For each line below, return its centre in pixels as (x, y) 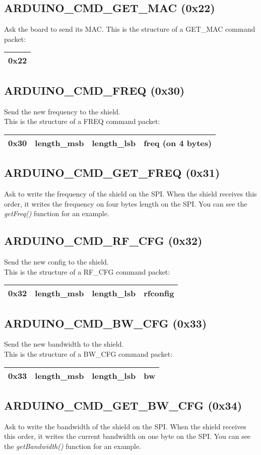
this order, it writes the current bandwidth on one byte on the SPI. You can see (127, 436)
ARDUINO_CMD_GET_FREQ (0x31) (112, 173)
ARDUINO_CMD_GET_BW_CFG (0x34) (123, 405)
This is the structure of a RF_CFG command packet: (87, 271)
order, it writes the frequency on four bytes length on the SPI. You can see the (126, 203)
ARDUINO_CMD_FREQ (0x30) (94, 90)
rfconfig (159, 293)
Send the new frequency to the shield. (62, 111)
